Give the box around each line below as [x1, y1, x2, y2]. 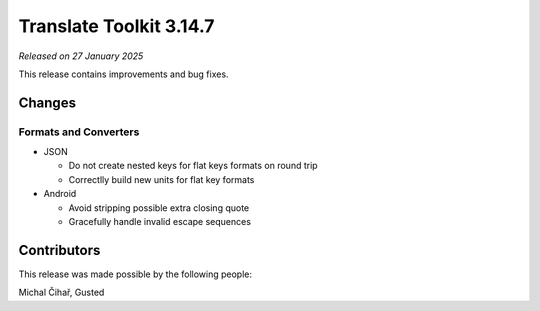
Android [43, 188, 77, 200]
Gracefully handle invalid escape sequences [68, 216, 252, 228]
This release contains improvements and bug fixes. [18, 68, 229, 80]
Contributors [18, 241, 101, 259]
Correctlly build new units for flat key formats [68, 173, 255, 185]
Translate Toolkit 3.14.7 [18, 15, 215, 37]
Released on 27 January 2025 [18, 50, 144, 62]
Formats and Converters [18, 125, 140, 139]
